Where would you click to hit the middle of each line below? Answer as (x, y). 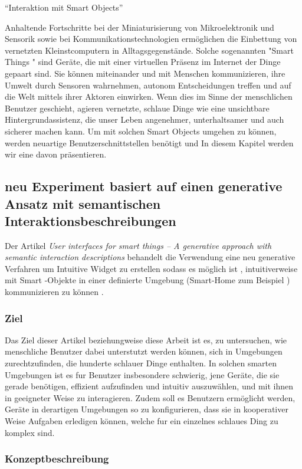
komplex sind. (30, 432)
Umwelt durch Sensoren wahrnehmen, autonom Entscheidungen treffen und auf (148, 85)
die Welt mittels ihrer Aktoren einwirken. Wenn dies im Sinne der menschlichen (149, 96)
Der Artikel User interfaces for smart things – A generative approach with (138, 245)
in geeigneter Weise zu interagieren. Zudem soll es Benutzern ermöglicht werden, (150, 397)
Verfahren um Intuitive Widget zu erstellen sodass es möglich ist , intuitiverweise (151, 268)
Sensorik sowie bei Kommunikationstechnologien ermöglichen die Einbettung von (151, 39)
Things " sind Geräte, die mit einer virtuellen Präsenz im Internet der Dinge (143, 62)
